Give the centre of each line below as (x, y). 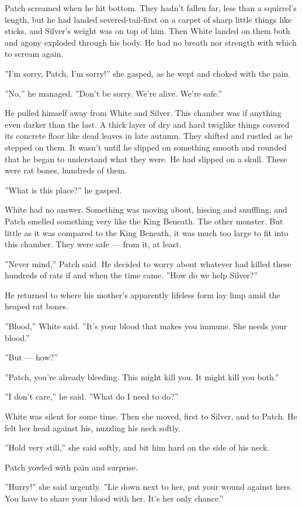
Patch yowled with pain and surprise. (71, 467)
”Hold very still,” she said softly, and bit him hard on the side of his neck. (137, 447)
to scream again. (34, 54)
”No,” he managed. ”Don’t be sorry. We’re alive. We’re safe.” (113, 93)
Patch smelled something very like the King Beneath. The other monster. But (144, 221)
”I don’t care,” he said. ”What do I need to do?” (92, 396)
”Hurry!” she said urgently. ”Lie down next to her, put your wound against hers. (149, 487)
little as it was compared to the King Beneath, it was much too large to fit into (147, 232)
